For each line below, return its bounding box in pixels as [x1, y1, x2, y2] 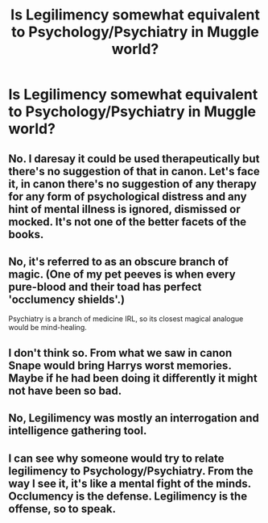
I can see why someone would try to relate [8, 451, 225, 465]
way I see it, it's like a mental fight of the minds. [8, 476, 251, 490]
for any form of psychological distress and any [8, 190, 247, 203]
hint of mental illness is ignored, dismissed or [8, 202, 241, 215]
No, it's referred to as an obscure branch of [8, 254, 229, 268]
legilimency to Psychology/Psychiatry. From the [8, 464, 254, 478]
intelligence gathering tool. [8, 424, 147, 437]
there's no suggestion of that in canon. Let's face [8, 164, 260, 178]
